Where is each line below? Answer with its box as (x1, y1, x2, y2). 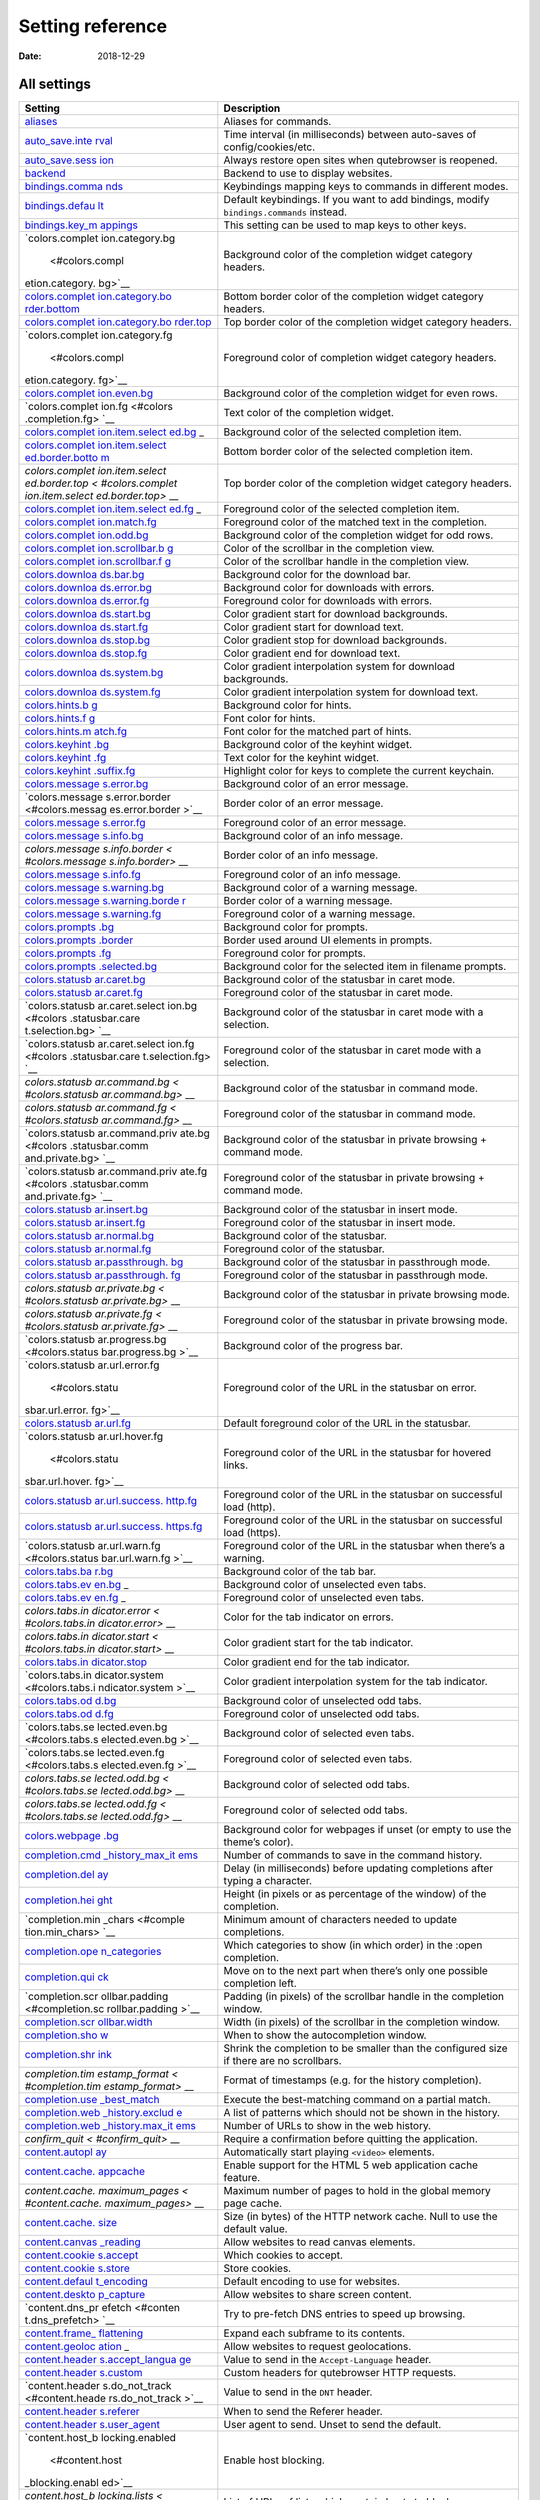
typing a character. (223, 1874, 313, 1888)
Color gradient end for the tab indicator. (223, 1655, 410, 1669)
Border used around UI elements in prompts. (223, 933, 433, 947)
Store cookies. (223, 2261, 292, 2275)
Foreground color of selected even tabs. (223, 1752, 413, 1766)
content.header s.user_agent (24, 2418, 160, 2432)
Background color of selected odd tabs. (223, 1778, 410, 1792)
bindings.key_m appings (24, 218, 139, 232)
